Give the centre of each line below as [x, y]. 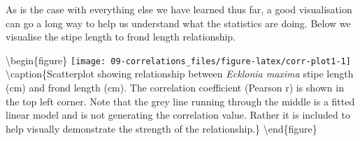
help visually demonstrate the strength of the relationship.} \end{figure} [161, 128]
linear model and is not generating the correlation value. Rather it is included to [178, 115]
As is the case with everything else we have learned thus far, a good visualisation [179, 9]
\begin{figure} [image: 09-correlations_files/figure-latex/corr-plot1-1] [178, 60]
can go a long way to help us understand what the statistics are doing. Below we [178, 23]
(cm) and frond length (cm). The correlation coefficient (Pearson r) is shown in [175, 88]
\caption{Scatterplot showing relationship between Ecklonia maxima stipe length [180, 74]
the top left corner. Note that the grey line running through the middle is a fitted [180, 101]
